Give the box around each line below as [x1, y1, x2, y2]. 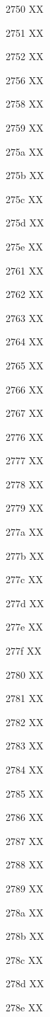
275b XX [6, 168, 44, 183]
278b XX [6, 929, 44, 943]
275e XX [6, 239, 43, 253]
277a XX [6, 524, 44, 539]
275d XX [6, 215, 44, 230]
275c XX [6, 191, 43, 206]
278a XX [6, 904, 44, 919]
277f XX [6, 643, 42, 658]
